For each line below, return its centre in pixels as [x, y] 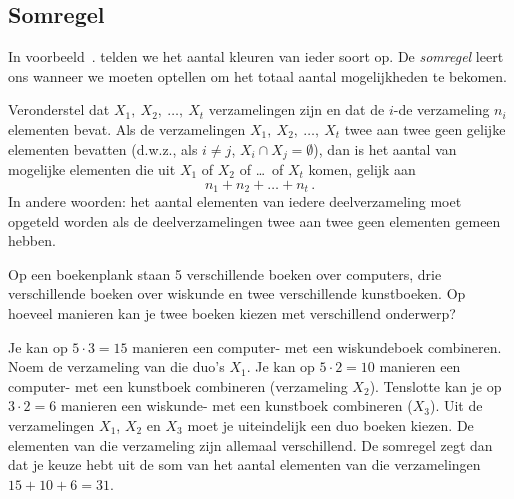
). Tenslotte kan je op [435, 385]
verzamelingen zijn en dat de [296, 109]
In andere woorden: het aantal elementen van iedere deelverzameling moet [235, 201]
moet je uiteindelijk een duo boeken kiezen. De [330, 425]
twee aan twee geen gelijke [425, 128]
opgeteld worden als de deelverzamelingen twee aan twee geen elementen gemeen [254, 220]
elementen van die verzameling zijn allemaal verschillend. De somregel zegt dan [250, 444]
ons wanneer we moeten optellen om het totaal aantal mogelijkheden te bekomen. [258, 75]
